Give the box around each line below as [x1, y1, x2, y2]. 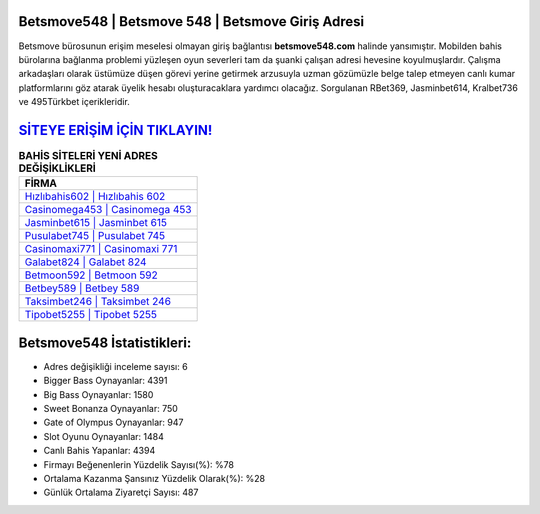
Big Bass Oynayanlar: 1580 [43, 388, 154, 400]
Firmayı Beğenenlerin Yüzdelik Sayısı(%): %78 [43, 458, 235, 470]
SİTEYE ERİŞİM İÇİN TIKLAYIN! [18, 121, 213, 139]
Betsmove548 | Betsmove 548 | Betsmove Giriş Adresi [18, 13, 365, 30]
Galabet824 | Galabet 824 [24, 255, 147, 269]
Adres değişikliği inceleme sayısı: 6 [43, 360, 189, 372]
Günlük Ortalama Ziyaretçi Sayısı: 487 [43, 486, 199, 499]
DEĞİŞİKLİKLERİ [18, 161, 97, 175]
